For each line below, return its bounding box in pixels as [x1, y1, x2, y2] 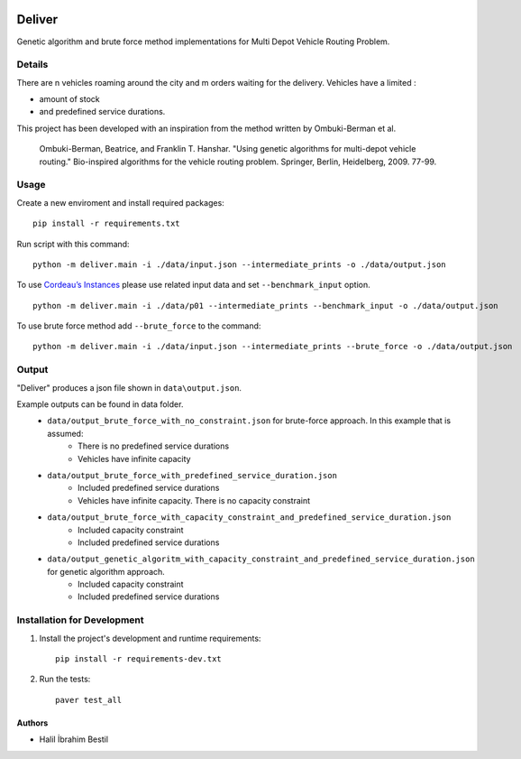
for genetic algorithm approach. [47, 566, 166, 577]
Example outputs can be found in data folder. [16, 399, 184, 410]
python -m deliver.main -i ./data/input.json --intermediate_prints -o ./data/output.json [32, 259, 446, 270]
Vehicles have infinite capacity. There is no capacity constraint [78, 495, 311, 505]
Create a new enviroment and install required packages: [16, 197, 224, 208]
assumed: [47, 428, 84, 439]
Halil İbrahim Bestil [39, 734, 108, 745]
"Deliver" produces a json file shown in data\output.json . [16, 382, 242, 393]
